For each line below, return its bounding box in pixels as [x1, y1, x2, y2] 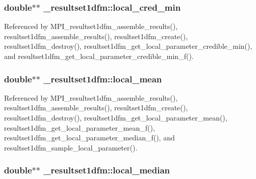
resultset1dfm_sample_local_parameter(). [4, 142, 138, 153]
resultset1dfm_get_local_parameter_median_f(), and [4, 132, 175, 143]
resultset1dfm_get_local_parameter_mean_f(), [4, 122, 155, 133]
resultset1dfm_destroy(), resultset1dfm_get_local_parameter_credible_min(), [4, 41, 252, 51]
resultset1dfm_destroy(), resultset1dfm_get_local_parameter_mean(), [4, 112, 227, 123]
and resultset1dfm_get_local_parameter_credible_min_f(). [4, 51, 194, 61]
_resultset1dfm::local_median [43, 164, 170, 176]
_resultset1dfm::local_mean [43, 72, 162, 85]
